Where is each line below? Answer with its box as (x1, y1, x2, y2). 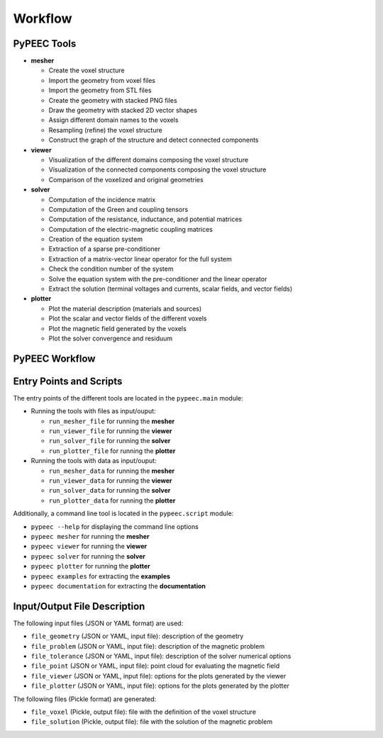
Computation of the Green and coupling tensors (48, 205, 189, 213)
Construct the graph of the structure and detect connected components (48, 135, 259, 145)
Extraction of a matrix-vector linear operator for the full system (48, 255, 232, 263)
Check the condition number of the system (48, 264, 174, 273)
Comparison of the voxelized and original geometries (48, 175, 204, 184)
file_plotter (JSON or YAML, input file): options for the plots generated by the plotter (30, 681, 290, 691)
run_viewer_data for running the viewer (48, 476, 173, 485)
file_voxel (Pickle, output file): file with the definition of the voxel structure (30, 708, 257, 716)
